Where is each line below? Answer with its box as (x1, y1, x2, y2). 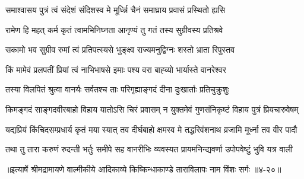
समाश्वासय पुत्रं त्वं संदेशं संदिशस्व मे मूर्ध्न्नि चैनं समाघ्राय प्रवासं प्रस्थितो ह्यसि (5, 4, 226, 15)
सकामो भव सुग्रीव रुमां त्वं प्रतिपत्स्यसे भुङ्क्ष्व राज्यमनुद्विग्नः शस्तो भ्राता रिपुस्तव (5, 43, 235, 56)
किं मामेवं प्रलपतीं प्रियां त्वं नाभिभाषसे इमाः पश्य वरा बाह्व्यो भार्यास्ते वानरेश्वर (5, 63, 226, 75)
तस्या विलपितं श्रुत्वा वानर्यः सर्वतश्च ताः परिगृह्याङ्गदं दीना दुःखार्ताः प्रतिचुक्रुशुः (5, 83, 229, 95)
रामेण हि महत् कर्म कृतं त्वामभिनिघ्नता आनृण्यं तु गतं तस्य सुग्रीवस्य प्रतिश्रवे (5, 23, 223, 36)
